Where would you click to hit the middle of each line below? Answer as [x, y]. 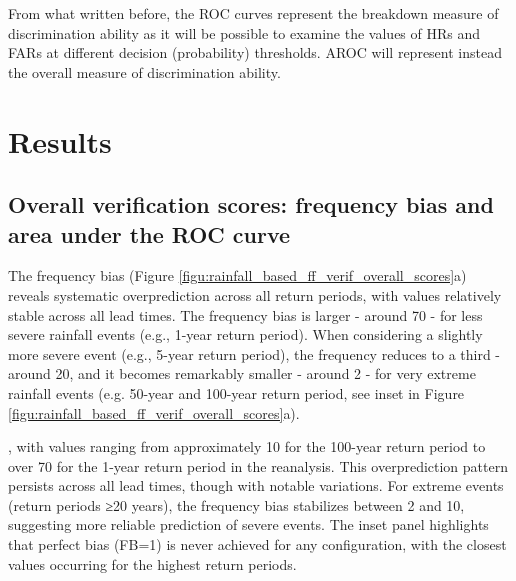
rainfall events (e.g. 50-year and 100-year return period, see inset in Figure [236, 392]
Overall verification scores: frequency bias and [251, 204]
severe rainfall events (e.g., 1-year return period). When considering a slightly [245, 334]
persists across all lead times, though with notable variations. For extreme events [256, 485]
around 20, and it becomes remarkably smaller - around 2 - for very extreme [242, 373]
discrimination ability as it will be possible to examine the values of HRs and [244, 32]
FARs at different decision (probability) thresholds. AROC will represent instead [255, 52]
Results [60, 140]
